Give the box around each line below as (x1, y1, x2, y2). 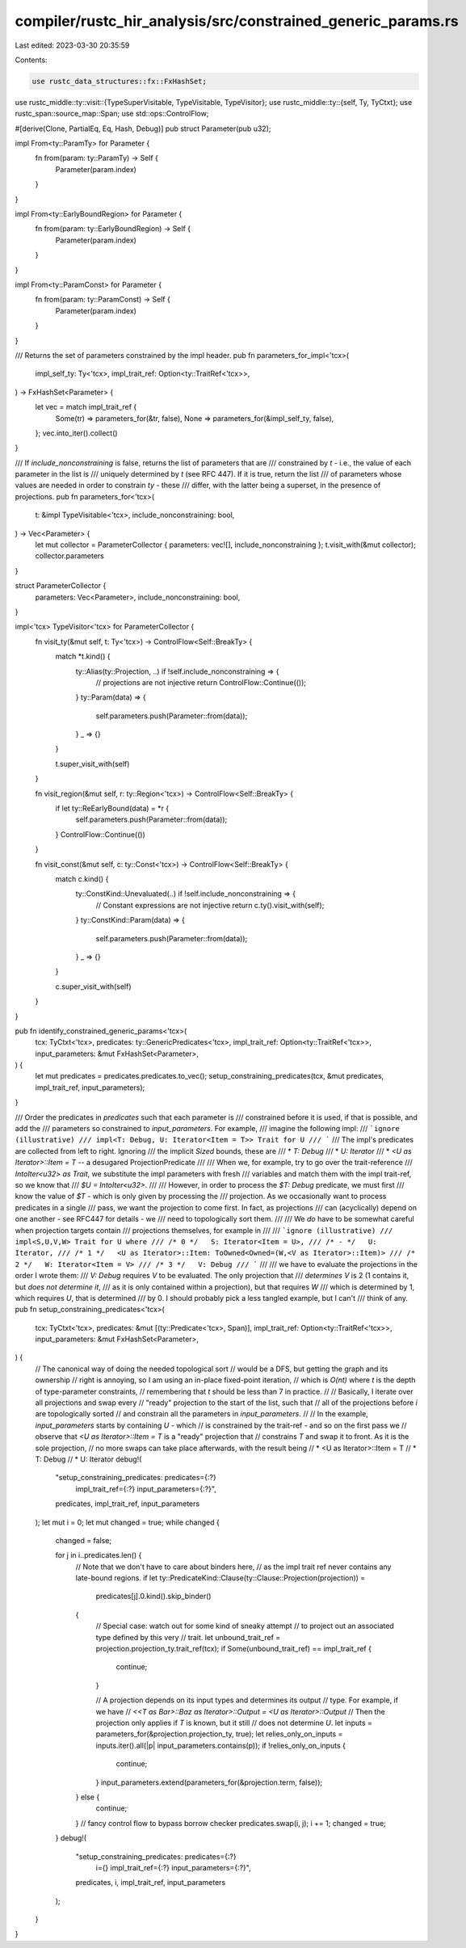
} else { (75, 1792, 100, 1802)
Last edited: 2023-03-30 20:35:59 (15, 40, 130, 50)
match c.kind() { (55, 874, 109, 884)
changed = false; (55, 1535, 112, 1545)
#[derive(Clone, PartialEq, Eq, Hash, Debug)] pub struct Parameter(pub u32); (15, 124, 271, 133)
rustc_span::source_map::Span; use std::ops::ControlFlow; (15, 109, 209, 119)
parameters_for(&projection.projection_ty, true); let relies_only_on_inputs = (95, 1729, 343, 1739)
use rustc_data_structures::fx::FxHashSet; (31, 77, 208, 86)
